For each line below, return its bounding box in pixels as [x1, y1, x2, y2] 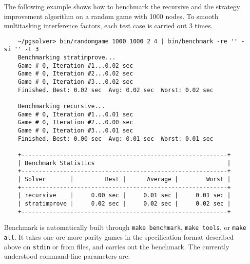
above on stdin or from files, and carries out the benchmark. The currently [4, 241, 230, 251]
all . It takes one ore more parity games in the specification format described [4, 231, 234, 242]
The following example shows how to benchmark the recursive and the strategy [4, 1, 240, 11]
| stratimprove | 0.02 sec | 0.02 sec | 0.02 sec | [18, 200, 231, 207]
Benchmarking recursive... [18, 103, 105, 110]
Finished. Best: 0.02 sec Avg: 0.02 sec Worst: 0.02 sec [18, 86, 213, 94]
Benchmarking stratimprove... [18, 54, 116, 61]
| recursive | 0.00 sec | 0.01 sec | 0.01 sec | [18, 192, 231, 199]
